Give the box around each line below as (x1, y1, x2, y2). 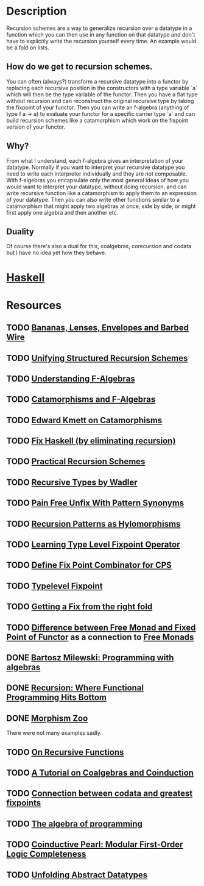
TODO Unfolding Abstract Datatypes (6, 870, 148, 880)
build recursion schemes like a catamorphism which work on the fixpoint (6, 116, 189, 124)
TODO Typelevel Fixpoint (6, 581, 103, 591)
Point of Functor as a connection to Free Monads (6, 632, 194, 642)
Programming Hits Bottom (6, 692, 107, 702)
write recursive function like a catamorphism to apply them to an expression (6, 189, 197, 196)
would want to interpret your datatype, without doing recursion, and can (6, 183, 187, 190)
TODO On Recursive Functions (6, 747, 124, 757)
